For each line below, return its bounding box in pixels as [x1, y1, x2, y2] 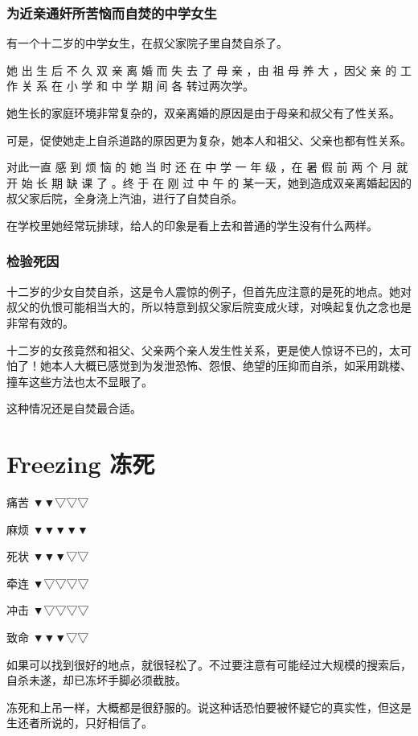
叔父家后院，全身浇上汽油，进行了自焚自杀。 [6, 190, 243, 207]
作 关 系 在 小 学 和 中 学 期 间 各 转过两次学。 [6, 77, 254, 94]
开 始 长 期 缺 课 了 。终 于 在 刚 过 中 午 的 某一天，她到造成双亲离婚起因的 [6, 174, 412, 191]
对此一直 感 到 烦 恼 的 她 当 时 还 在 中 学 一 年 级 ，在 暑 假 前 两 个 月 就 [6, 158, 408, 175]
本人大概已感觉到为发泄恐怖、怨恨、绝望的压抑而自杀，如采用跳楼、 [51, 357, 412, 374]
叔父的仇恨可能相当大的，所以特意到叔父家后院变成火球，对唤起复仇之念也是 [6, 298, 412, 315]
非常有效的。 [6, 314, 74, 331]
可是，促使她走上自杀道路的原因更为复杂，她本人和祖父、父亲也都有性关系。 [6, 131, 412, 148]
